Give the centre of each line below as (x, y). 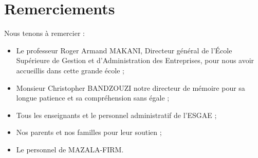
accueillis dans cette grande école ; (70, 70)
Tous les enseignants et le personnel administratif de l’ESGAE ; (116, 115)
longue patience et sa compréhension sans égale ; (93, 98)
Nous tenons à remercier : (44, 33)
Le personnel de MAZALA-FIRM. (70, 149)
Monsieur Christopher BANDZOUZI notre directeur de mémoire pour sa (131, 87)
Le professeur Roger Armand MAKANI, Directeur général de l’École (124, 50)
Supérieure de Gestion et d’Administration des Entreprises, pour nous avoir (135, 60)
